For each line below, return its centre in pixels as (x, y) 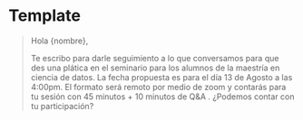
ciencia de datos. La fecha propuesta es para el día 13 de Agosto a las (161, 77)
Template (44, 16)
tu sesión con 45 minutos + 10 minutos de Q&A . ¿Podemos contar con (162, 97)
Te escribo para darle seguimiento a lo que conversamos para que (155, 58)
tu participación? (62, 106)
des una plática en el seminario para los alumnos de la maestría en (155, 68)
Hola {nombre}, (59, 41)
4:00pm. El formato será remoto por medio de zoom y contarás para (158, 87)
